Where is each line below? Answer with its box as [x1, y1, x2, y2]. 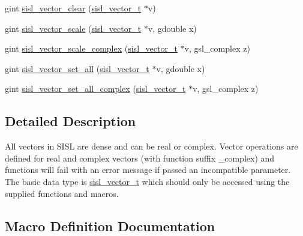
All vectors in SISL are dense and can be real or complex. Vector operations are [5, 140, 298, 153]
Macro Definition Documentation [5, 216, 215, 235]
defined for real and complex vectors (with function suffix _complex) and [5, 151, 275, 164]
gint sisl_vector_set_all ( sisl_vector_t [5, 62, 149, 74]
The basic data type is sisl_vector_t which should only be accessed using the [5, 175, 290, 187]
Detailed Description [5, 112, 136, 130]
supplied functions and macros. [5, 187, 119, 199]
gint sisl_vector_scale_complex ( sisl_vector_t [5, 42, 178, 55]
